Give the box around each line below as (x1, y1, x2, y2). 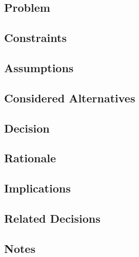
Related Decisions (4, 210, 101, 226)
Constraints (4, 30, 67, 46)
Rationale (4, 150, 56, 166)
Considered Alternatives (4, 90, 135, 105)
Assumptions (4, 59, 74, 75)
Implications (4, 180, 71, 196)
